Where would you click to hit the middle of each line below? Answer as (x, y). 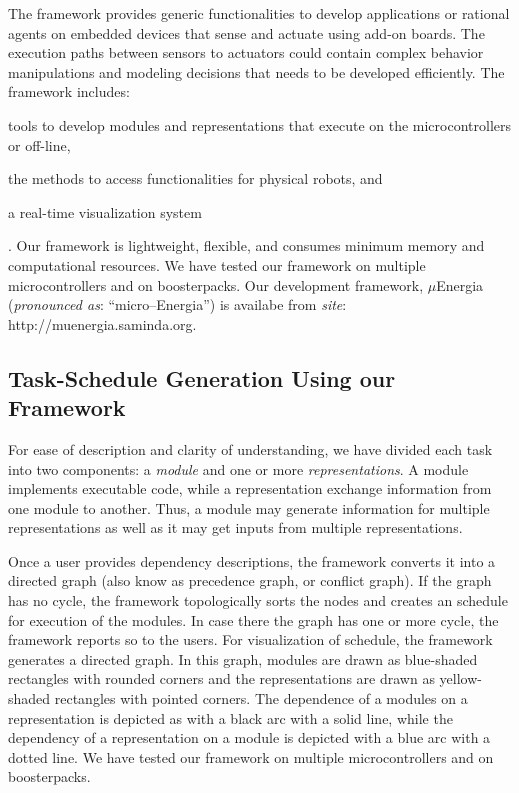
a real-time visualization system (105, 211)
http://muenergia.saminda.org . (102, 323)
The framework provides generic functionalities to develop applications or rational (259, 13)
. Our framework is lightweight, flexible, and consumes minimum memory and (246, 245)
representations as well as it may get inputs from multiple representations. (235, 527)
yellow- (460, 678)
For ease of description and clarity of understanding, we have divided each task (250, 448)
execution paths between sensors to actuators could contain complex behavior (246, 52)
